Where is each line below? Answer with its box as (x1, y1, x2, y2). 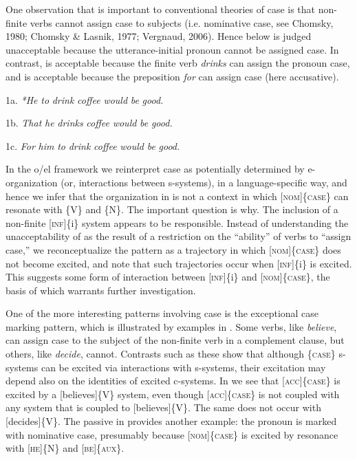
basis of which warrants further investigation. (6, 283, 196, 297)
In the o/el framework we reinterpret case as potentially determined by (6, 162, 305, 176)
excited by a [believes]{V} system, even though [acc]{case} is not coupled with (6, 386, 340, 401)
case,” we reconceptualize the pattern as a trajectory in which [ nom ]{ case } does (6, 242, 341, 256)
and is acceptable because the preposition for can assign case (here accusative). (6, 69, 339, 83)
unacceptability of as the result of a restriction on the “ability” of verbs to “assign (6, 229, 351, 243)
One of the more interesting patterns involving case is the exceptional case (6, 306, 319, 320)
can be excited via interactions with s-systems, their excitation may (41, 360, 326, 374)
